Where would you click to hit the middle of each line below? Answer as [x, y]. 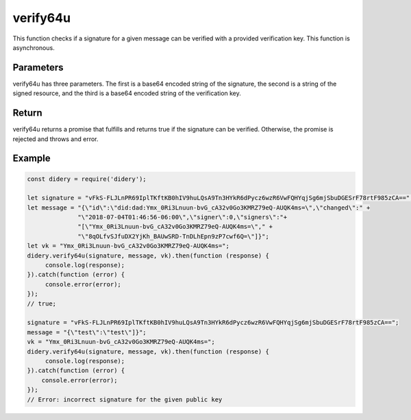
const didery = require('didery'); [87, 179]
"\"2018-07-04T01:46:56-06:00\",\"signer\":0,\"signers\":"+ [183, 217]
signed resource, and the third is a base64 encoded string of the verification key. [127, 93]
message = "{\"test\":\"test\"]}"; [87, 332]
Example [32, 159]
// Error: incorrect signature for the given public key [125, 399]
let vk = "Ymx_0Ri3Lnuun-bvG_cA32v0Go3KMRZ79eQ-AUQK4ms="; [128, 246]
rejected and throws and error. [55, 139]
